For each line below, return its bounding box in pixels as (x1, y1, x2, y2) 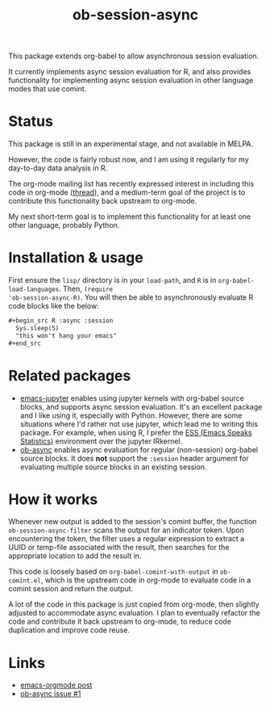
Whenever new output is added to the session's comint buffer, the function (8, 517, 257, 527)
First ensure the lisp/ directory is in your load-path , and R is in (8, 275, 217, 285)
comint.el (8, 577, 42, 585)
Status (8, 112, 54, 131)
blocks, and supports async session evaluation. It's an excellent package (19, 401, 263, 411)
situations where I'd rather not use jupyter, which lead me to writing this (19, 418, 259, 429)
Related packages (8, 366, 131, 385)
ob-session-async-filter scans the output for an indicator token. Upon (8, 525, 244, 535)
